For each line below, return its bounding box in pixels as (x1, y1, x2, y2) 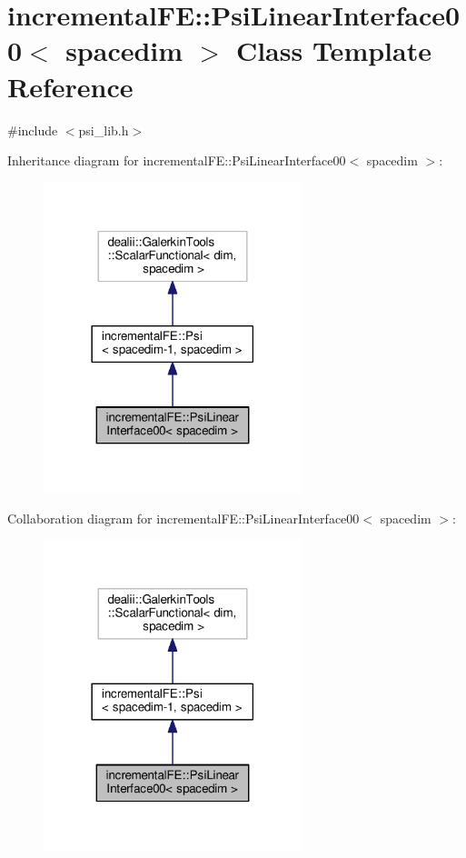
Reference (7, 67, 134, 105)
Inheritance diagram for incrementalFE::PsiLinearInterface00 (7, 151, 346, 170)
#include (7, 120, 58, 139)
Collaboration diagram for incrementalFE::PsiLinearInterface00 (7, 508, 360, 527)
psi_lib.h (78, 120, 129, 139)
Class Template (235, 32, 431, 69)
